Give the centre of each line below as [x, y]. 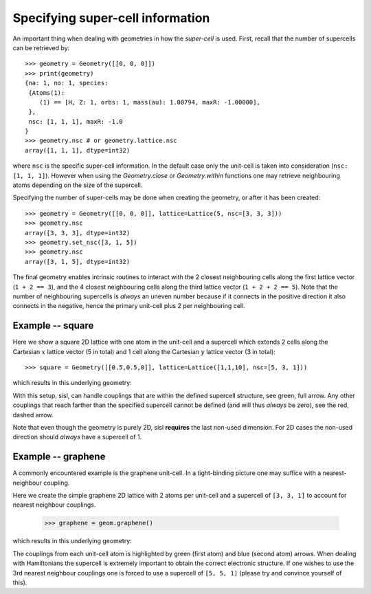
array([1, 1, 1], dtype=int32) [78, 150]
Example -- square [53, 326]
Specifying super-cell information [111, 18]
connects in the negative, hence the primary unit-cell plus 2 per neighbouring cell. [129, 306]
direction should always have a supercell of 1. [77, 437]
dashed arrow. [33, 415]
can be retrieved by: [41, 47]
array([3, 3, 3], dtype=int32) [78, 233]
